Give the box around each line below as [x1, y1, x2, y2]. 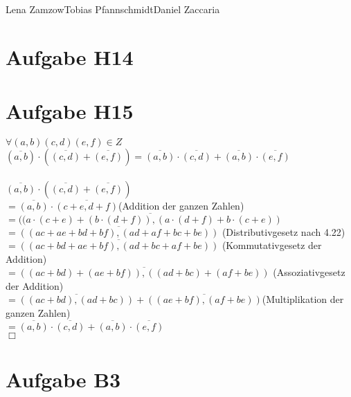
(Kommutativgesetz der [222, 238, 322, 252]
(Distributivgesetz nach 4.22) [222, 224, 345, 239]
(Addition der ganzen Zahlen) [118, 198, 244, 212]
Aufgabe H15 [6, 97, 134, 125]
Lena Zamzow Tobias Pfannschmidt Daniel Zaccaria [6, 2, 220, 16]
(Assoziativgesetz [273, 265, 345, 279]
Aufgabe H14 [6, 42, 134, 71]
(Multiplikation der [262, 292, 344, 306]
